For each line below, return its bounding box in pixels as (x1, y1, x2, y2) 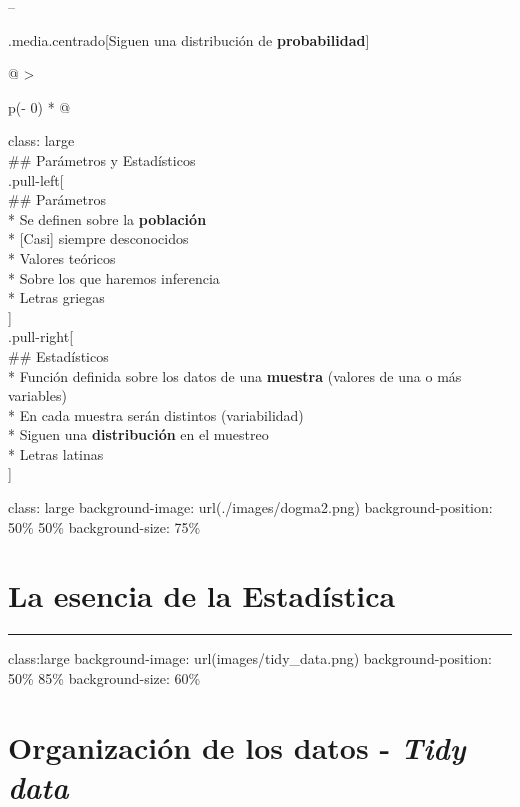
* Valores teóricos (8, 247, 116, 268)
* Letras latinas (8, 443, 104, 464)
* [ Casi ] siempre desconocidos (8, 228, 189, 249)
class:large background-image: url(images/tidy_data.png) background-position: (8, 648, 492, 669)
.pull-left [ (8, 169, 64, 190)
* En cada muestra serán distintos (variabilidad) (8, 404, 304, 425)
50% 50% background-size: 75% (8, 516, 201, 537)
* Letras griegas (8, 287, 105, 308)
